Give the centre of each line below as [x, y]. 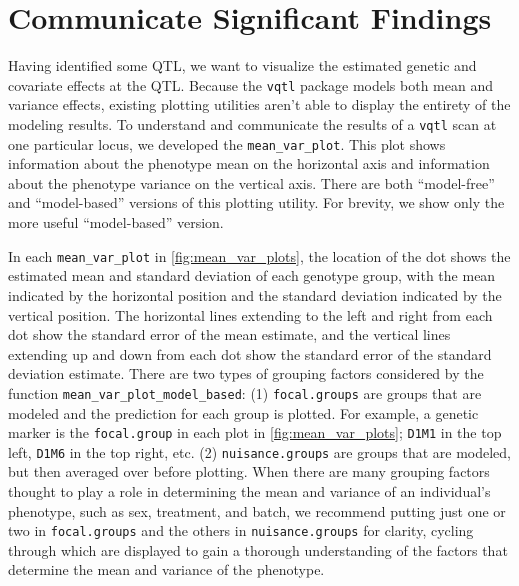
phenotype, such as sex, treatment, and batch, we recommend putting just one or [257, 510]
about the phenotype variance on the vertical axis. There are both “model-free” [251, 182]
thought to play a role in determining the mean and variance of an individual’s [249, 491]
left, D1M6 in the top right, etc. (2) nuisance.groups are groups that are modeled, [260, 451]
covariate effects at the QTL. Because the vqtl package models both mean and [250, 84]
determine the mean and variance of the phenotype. [166, 569]
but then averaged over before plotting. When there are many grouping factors [249, 471]
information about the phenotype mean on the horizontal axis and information [249, 163]
